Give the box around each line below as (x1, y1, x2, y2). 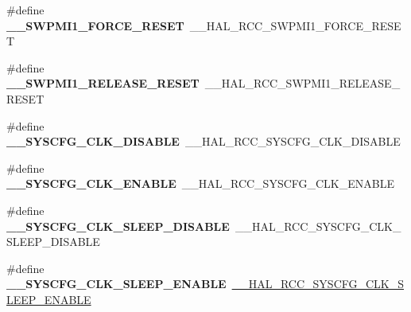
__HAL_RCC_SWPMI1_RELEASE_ (204, 75, 401, 92)
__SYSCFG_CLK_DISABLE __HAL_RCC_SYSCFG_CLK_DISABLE (6, 133, 401, 150)
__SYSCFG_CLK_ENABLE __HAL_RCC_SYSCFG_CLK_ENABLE (6, 175, 394, 192)
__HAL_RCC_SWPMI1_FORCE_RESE (189, 17, 401, 33)
